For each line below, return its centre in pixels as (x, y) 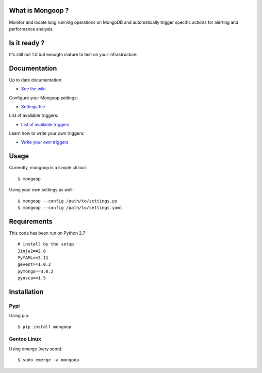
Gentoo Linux (25, 339)
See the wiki (33, 89)
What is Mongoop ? (39, 10)
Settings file (33, 106)
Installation (26, 292)
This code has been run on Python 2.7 (47, 233)
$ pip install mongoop (45, 327)
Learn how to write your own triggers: (47, 133)
